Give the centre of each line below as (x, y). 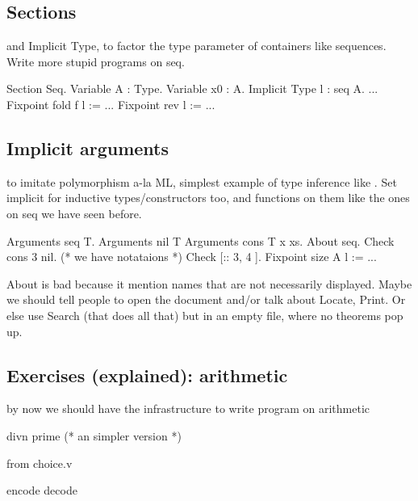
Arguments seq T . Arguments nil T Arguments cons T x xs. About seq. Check (201, 240)
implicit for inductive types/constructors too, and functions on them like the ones (208, 198)
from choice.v (40, 463)
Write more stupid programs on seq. (96, 61)
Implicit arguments (88, 147)
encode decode (42, 490)
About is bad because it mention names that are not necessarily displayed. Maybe (209, 283)
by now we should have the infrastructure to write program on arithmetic (188, 408)
